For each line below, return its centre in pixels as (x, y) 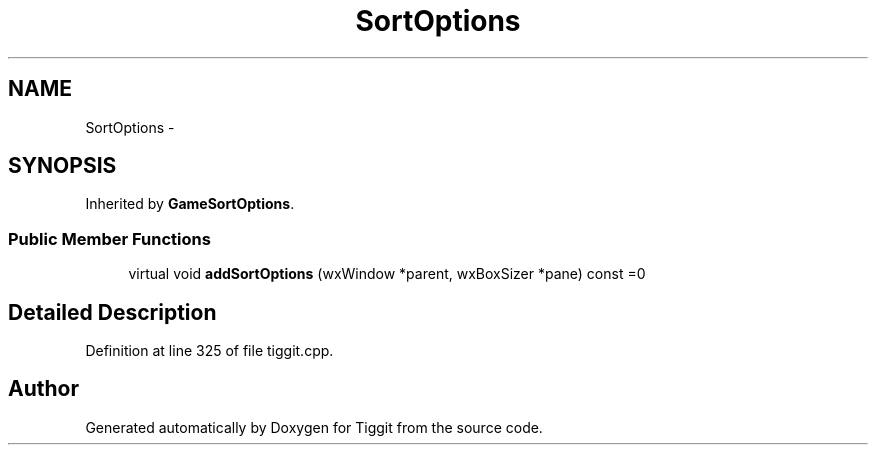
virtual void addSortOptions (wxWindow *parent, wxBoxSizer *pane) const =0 (387, 274)
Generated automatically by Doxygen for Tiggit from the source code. (314, 427)
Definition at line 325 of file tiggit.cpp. (209, 351)
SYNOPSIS (62, 166)
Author (43, 389)
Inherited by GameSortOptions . (190, 204)
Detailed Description (112, 312)
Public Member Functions (109, 238)
